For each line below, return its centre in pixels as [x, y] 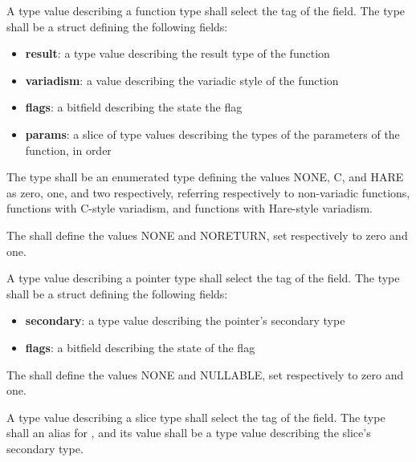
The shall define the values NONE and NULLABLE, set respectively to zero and [205, 374]
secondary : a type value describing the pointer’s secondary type [185, 320]
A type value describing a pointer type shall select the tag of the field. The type [203, 278]
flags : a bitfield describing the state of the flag [140, 347]
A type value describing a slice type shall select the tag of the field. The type [196, 417]
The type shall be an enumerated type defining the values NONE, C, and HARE [205, 177]
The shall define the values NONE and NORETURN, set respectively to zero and [207, 235]
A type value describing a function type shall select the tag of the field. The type [206, 10]
